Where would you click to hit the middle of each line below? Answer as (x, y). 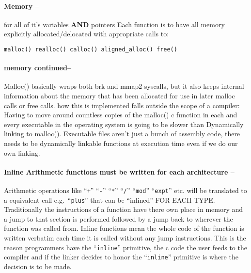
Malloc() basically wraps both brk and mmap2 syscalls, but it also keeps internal (124, 86)
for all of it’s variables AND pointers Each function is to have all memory (114, 24)
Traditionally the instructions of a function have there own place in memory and (124, 209)
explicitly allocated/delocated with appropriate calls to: (86, 34)
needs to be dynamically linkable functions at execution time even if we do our (121, 143)
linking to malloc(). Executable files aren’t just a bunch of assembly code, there (122, 134)
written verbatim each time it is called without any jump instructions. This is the (125, 238)
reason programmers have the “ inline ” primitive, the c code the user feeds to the (125, 247)
